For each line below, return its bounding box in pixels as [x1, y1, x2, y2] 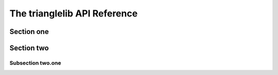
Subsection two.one [9, 59, 61, 66]
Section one [9, 27, 49, 36]
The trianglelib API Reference [9, 8, 138, 19]
